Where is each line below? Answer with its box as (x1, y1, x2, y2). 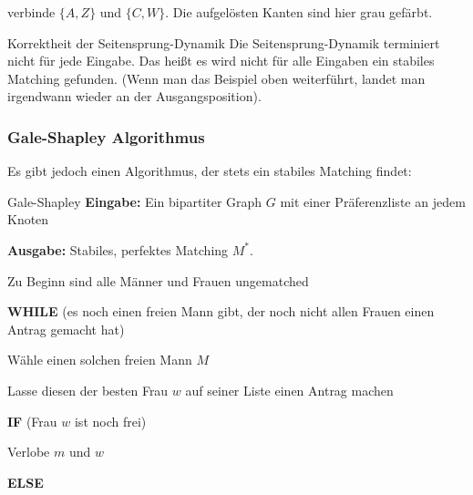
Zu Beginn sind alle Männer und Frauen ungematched (7, 271, 309, 290)
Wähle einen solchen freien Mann (7, 350, 192, 369)
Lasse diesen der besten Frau (7, 380, 169, 399)
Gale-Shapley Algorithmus (7, 125, 205, 148)
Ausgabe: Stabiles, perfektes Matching (7, 240, 229, 259)
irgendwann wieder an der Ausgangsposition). (7, 87, 262, 106)
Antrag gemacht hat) (7, 319, 125, 338)
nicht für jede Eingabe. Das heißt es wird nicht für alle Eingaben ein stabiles (7, 51, 435, 70)
